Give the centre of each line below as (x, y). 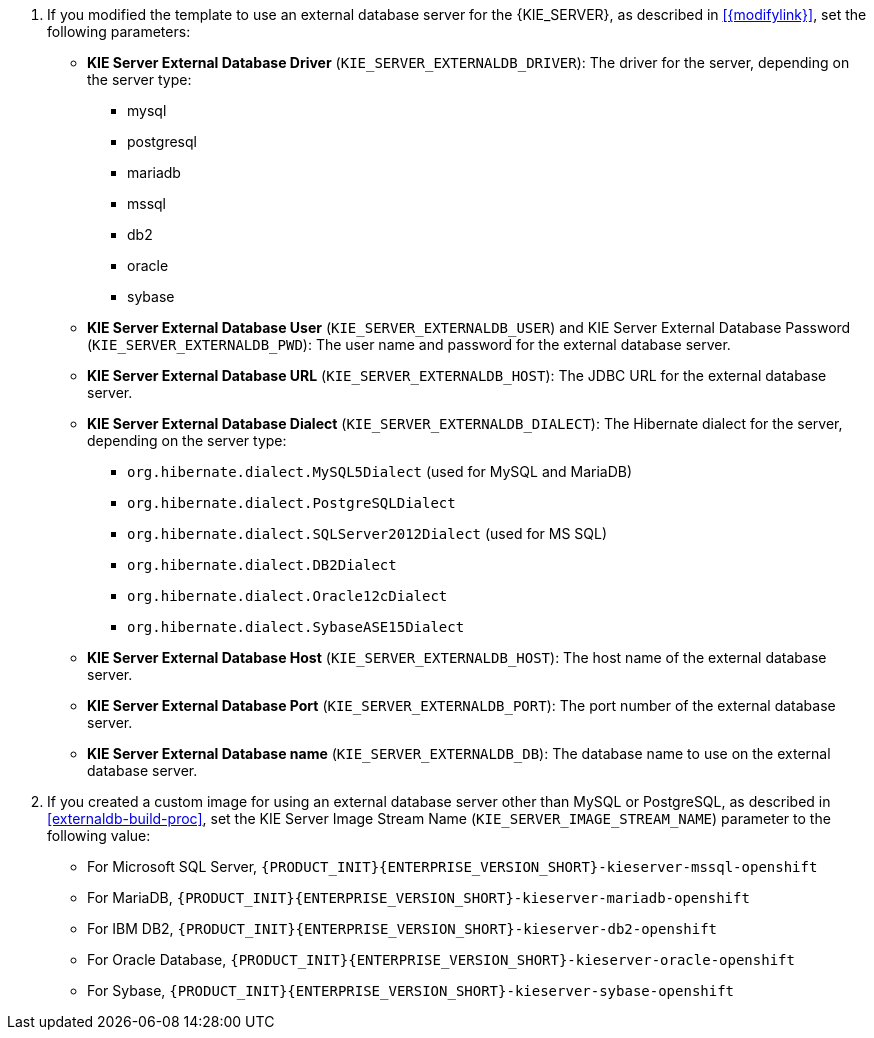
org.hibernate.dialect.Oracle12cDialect (287, 596)
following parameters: (119, 31)
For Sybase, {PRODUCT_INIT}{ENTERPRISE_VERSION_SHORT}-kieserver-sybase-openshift (411, 990)
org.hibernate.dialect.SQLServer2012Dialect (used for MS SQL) (367, 533)
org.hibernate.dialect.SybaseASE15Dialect (296, 627)
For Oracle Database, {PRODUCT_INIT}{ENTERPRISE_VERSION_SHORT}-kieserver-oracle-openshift (441, 959)
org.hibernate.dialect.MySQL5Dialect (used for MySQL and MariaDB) (380, 471)
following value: (99, 835)
